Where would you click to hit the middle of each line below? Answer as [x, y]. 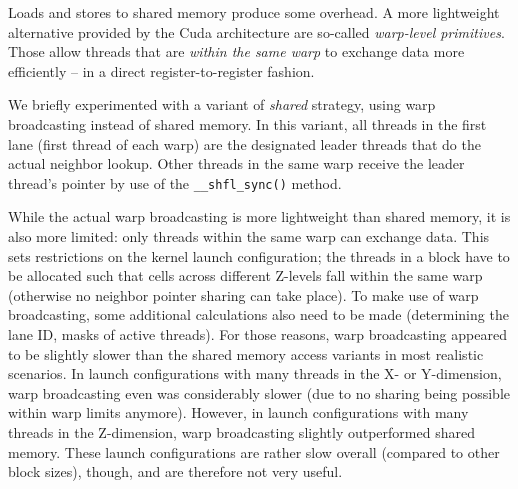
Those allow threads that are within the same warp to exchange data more [236, 51]
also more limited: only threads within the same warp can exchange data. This [249, 236]
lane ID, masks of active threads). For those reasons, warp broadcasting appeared [257, 333]
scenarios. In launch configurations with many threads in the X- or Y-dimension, [255, 373]
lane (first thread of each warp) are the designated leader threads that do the [244, 143]
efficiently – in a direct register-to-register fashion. [161, 70]
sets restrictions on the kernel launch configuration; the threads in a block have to [259, 255]
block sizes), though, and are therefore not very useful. [175, 471]
